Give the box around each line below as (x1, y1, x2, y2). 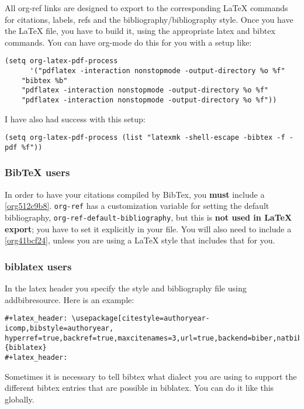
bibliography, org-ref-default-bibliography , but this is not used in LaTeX (5, 211, 292, 224)
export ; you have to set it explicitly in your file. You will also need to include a (5, 222, 292, 235)
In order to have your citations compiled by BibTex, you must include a (5, 188, 265, 200)
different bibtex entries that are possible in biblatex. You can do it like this (5, 381, 274, 394)
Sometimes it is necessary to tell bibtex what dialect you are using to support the (5, 370, 297, 382)
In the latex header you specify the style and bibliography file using (5, 282, 247, 294)
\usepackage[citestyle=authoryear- (71, 314, 210, 323)
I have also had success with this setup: (5, 112, 146, 125)
